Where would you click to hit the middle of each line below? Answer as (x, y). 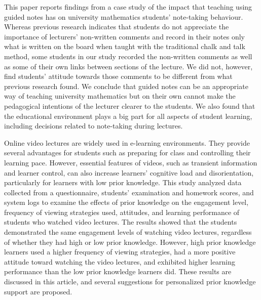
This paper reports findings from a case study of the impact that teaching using (128, 7)
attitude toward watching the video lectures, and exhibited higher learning (120, 261)
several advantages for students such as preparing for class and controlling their (127, 153)
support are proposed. (38, 291)
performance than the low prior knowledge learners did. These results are (118, 271)
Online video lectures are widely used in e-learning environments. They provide (127, 142)
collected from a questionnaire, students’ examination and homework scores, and (129, 192)
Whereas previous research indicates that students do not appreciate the (117, 27)
